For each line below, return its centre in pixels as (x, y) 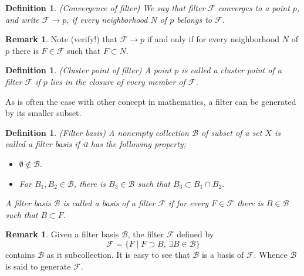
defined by (195, 234)
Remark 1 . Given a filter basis (62, 234)
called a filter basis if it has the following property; (96, 144)
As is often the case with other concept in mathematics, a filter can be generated (151, 101)
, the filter (146, 234)
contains (20, 254)
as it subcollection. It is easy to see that (118, 254)
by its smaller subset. (43, 113)
